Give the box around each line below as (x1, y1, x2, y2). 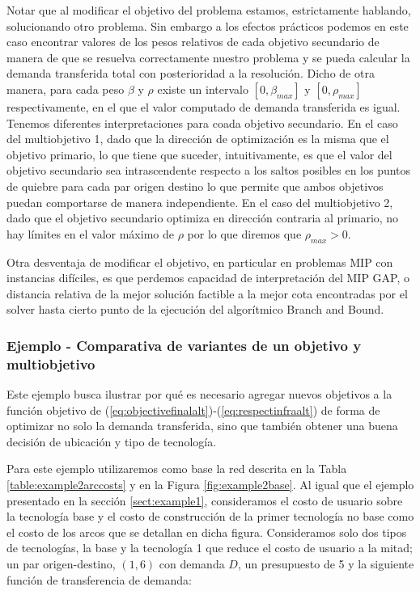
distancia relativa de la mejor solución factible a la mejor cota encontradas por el (6, 285, 408, 302)
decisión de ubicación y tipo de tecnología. (6, 433, 217, 450)
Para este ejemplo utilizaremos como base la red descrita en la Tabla (6, 460, 347, 477)
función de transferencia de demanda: (6, 571, 192, 588)
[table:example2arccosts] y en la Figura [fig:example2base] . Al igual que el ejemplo (6, 476, 414, 492)
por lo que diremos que (187, 225, 302, 242)
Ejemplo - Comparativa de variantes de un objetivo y (6, 335, 362, 355)
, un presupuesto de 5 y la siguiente (237, 555, 414, 572)
